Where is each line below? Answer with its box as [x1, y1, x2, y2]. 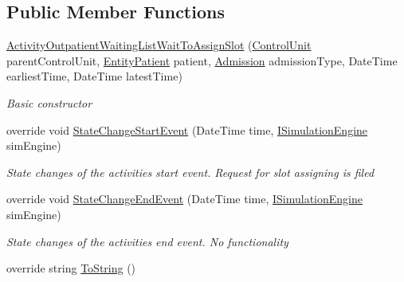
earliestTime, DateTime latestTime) [6, 68, 182, 84]
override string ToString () [6, 260, 136, 276]
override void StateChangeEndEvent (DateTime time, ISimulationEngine [6, 190, 363, 207]
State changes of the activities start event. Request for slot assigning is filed [6, 163, 375, 180]
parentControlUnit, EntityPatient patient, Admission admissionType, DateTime [6, 52, 398, 69]
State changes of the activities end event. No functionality [6, 233, 288, 249]
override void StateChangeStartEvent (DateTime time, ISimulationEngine [6, 121, 368, 138]
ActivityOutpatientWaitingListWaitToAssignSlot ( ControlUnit [6, 37, 312, 53]
